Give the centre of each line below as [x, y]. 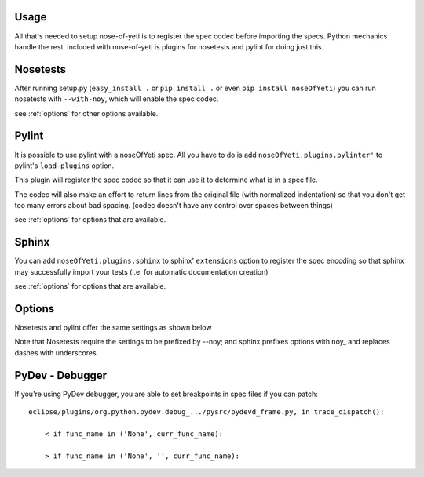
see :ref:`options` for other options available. [86, 113]
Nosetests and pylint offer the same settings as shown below [113, 328]
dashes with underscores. [57, 352]
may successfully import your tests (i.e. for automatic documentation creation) [141, 271]
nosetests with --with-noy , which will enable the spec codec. [117, 99]
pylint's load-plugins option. [64, 166]
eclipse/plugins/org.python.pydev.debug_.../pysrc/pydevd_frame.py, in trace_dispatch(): [207, 412]
